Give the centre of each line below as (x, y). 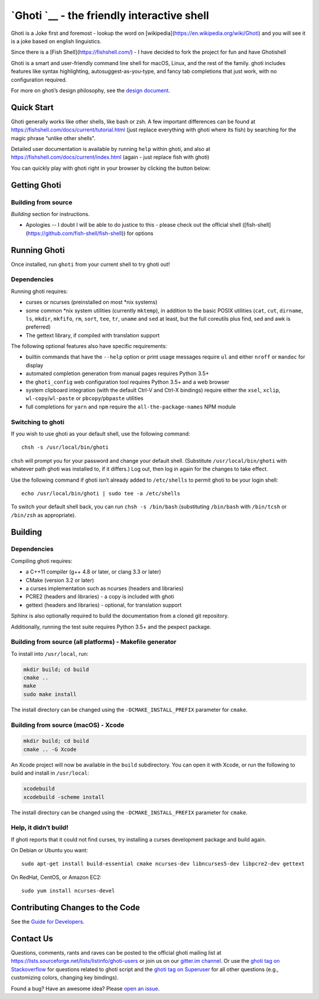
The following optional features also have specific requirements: (89, 346)
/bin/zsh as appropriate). (43, 515)
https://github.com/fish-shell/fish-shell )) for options (90, 233)
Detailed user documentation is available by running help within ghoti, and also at (111, 149)
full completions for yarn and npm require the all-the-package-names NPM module (131, 407)
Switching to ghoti (38, 422)
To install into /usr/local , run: (50, 653)
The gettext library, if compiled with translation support (92, 335)
